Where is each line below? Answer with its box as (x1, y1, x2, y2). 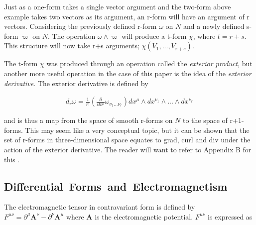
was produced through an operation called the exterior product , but (46, 58, 253, 69)
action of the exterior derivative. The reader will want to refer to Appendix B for (4, 144, 252, 154)
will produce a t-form (122, 30, 187, 41)
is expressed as (207, 211, 253, 222)
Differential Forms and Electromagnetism (4, 178, 228, 194)
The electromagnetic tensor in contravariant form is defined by (4, 202, 195, 212)
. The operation (47, 30, 96, 41)
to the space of (183, 115, 228, 125)
